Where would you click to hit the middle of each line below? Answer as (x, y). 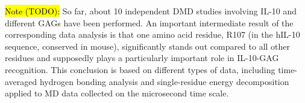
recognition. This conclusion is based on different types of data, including (140, 69)
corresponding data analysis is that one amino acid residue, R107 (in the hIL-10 (152, 34)
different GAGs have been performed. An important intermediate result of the (149, 22)
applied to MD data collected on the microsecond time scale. (117, 93)
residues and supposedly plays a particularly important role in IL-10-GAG (142, 58)
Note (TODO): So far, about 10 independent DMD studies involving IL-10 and (151, 11)
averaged (21, 81)
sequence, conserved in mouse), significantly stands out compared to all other (148, 46)
